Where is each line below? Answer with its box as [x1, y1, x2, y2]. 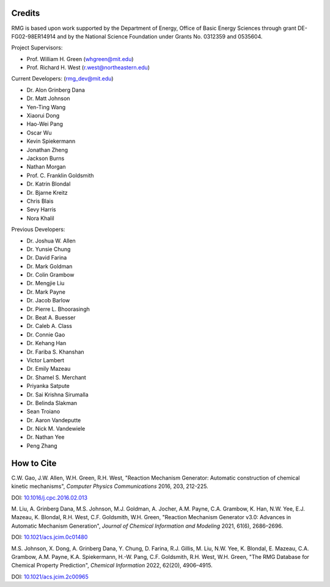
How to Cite [11, 458, 57, 469]
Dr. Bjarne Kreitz [26, 189, 68, 196]
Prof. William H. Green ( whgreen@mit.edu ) [26, 55, 134, 62]
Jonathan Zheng [26, 146, 68, 153]
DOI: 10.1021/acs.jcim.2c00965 [11, 573, 89, 580]
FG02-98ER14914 [11, 32, 56, 40]
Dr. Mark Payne [26, 288, 65, 296]
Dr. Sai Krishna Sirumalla [26, 391, 89, 398]
